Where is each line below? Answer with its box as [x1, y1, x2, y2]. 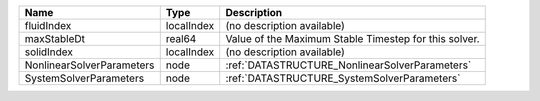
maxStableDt [24, 32, 85, 45]
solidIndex [24, 45, 74, 59]
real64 [165, 32, 197, 45]
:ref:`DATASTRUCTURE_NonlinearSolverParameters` [225, 58, 472, 72]
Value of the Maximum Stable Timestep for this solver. [225, 32, 480, 45]
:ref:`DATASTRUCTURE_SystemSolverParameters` [225, 71, 461, 85]
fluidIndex [24, 19, 72, 32]
